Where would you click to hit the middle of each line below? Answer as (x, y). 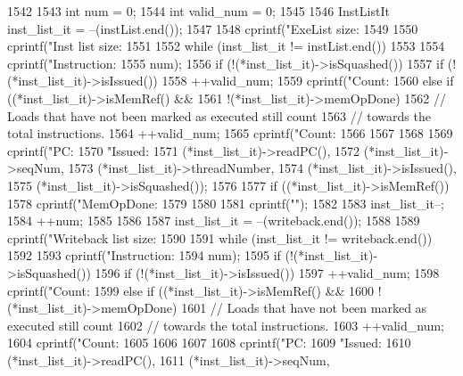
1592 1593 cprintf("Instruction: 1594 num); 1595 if (144, 255)
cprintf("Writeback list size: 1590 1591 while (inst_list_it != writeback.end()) (220, 237)
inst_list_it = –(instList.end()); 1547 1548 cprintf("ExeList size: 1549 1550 (213, 28)
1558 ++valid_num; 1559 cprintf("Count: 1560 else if (308, 81)
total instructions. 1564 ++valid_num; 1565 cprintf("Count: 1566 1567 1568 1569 (230, 133)
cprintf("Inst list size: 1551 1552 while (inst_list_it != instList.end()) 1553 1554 (226, 46)
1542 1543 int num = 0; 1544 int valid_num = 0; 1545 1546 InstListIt (198, 11)
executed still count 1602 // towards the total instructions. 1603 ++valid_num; (226, 325)
